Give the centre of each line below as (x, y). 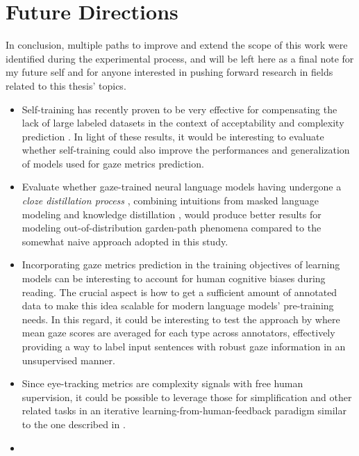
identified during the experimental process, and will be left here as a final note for (180, 58)
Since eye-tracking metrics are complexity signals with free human (162, 383)
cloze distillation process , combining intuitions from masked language (170, 201)
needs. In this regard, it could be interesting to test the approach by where (181, 319)
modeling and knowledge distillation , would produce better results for (172, 214)
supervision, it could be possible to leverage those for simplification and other (187, 397)
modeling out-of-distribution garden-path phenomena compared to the (172, 228)
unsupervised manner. (68, 360)
